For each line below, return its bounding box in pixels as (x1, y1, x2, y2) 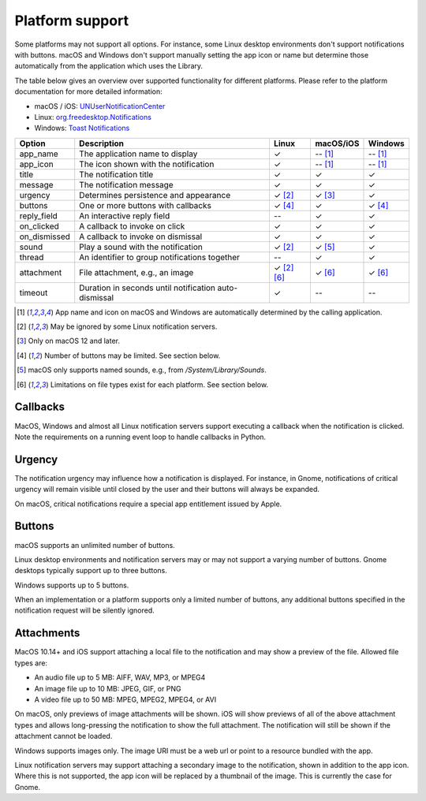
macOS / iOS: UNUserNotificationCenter (34, 101, 166, 110)
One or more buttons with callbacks (79, 199, 212, 210)
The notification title (79, 169, 154, 180)
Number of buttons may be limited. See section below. (44, 351, 221, 360)
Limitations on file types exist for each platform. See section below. (50, 379, 268, 389)
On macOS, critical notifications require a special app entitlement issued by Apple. (14, 499, 282, 509)
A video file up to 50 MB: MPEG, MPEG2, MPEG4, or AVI (34, 695, 217, 704)
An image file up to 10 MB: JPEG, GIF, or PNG (34, 684, 181, 693)
